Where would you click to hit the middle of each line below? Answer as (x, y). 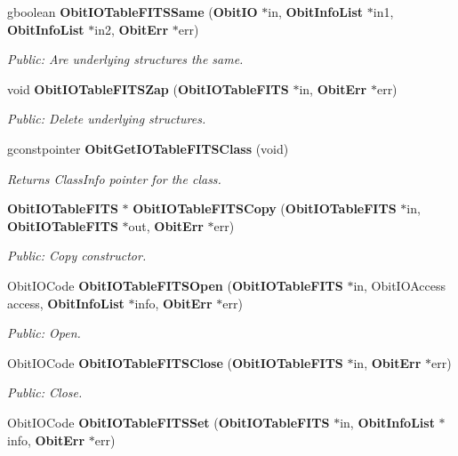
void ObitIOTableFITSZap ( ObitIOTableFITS (148, 88)
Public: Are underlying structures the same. (125, 59)
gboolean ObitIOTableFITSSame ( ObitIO (133, 12)
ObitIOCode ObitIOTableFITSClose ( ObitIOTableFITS (175, 362)
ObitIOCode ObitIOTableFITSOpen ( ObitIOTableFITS (175, 285)
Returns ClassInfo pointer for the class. (114, 178)
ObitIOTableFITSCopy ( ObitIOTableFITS (265, 208)
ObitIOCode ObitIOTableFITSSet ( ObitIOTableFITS (169, 422)
